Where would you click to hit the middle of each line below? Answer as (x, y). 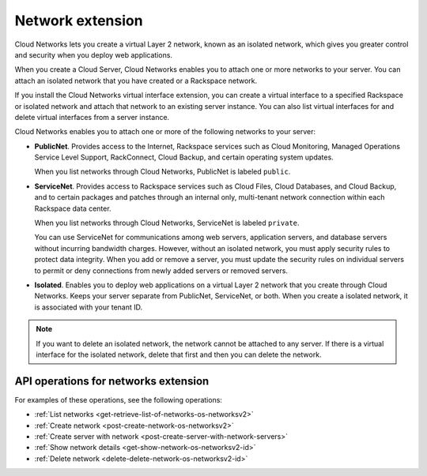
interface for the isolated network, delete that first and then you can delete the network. (179, 354)
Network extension (79, 21)
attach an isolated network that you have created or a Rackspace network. (136, 81)
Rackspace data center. (73, 208)
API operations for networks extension (112, 381)
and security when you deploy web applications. (94, 54)
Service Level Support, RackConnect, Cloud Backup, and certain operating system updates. (184, 157)
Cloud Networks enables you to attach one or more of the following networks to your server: (165, 132)
